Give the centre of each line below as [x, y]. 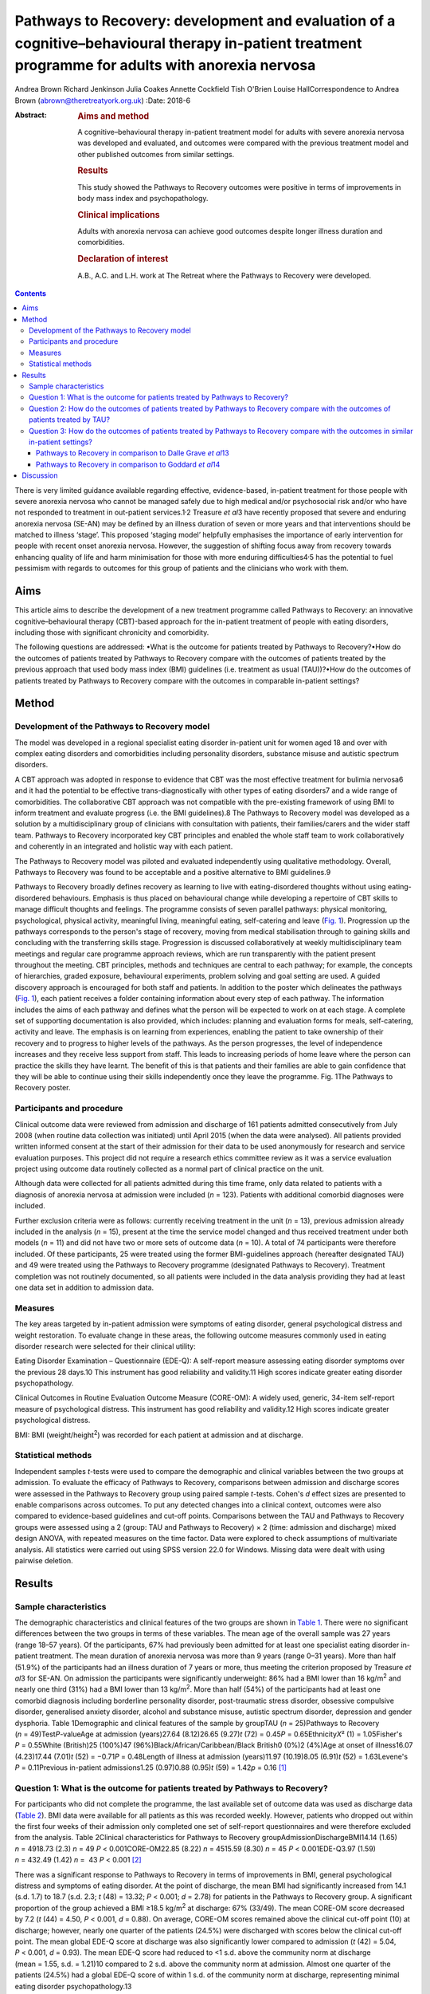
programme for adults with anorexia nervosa [165, 66]
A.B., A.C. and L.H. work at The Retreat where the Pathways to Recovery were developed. [225, 275]
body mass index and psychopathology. [143, 199]
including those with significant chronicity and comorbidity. [112, 632]
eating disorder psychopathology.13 [73, 1986]
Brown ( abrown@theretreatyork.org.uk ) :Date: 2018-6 [103, 100]
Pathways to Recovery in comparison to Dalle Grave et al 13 [133, 453]
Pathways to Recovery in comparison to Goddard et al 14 [128, 464]
